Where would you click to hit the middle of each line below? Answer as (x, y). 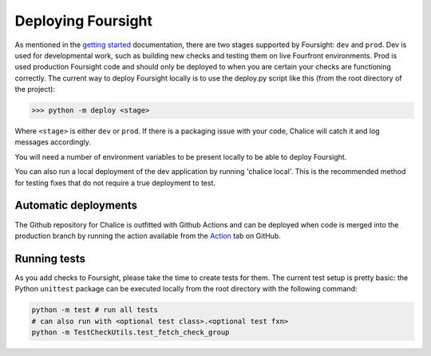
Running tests (50, 258)
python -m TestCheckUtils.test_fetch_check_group (130, 332)
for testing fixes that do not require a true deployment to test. (115, 183)
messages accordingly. (53, 142)
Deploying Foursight (84, 21)
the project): (35, 89)
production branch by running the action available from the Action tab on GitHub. (148, 235)
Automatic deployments (76, 206)
